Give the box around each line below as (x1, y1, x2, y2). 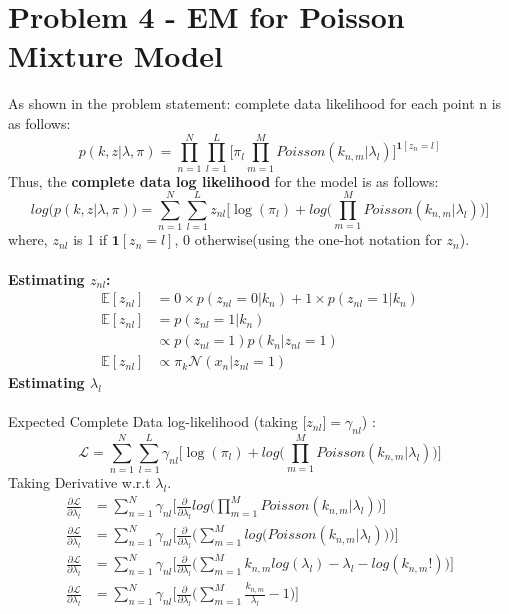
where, (8, 229, 48, 250)
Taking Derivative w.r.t (8, 472, 151, 493)
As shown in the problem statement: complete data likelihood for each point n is (8, 93, 502, 114)
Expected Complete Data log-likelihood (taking (8, 411, 298, 432)
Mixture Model (8, 35, 223, 76)
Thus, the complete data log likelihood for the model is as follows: (8, 170, 439, 191)
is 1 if (73, 229, 108, 250)
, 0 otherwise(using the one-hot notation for (174, 229, 442, 250)
